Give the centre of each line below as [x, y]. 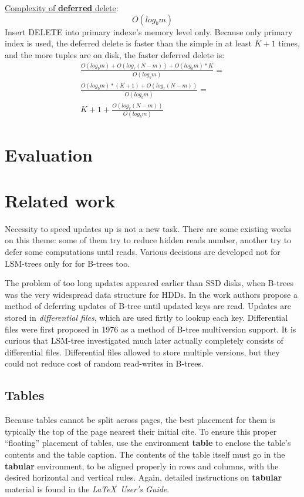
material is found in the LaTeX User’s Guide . [87, 488]
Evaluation [49, 154]
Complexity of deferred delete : [62, 8]
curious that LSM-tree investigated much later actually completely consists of [144, 340]
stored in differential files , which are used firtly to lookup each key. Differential [146, 317]
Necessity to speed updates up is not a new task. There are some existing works [148, 228]
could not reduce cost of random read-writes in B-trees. [104, 363]
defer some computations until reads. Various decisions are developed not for [143, 252]
